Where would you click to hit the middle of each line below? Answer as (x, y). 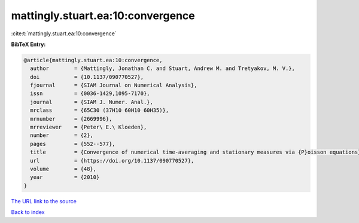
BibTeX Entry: (28, 44)
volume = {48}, (63, 169)
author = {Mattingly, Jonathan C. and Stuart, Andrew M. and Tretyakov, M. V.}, (163, 68)
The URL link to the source (44, 201)
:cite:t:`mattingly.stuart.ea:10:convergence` (64, 33)
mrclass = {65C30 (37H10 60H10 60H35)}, (100, 110)
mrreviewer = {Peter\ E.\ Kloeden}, (89, 127)
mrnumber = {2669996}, (71, 119)
